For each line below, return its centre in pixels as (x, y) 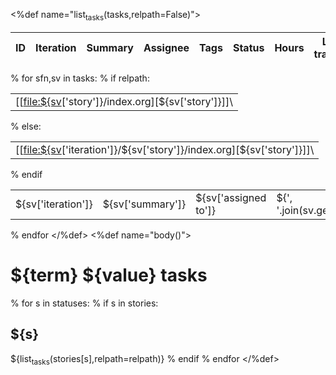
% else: (26, 126)
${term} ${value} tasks (109, 275)
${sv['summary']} (144, 204)
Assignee (166, 47)
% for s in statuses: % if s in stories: (84, 303)
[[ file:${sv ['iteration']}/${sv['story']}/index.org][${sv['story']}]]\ (165, 149)
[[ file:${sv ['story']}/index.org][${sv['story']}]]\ (124, 101)
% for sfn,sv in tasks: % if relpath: (80, 78)
